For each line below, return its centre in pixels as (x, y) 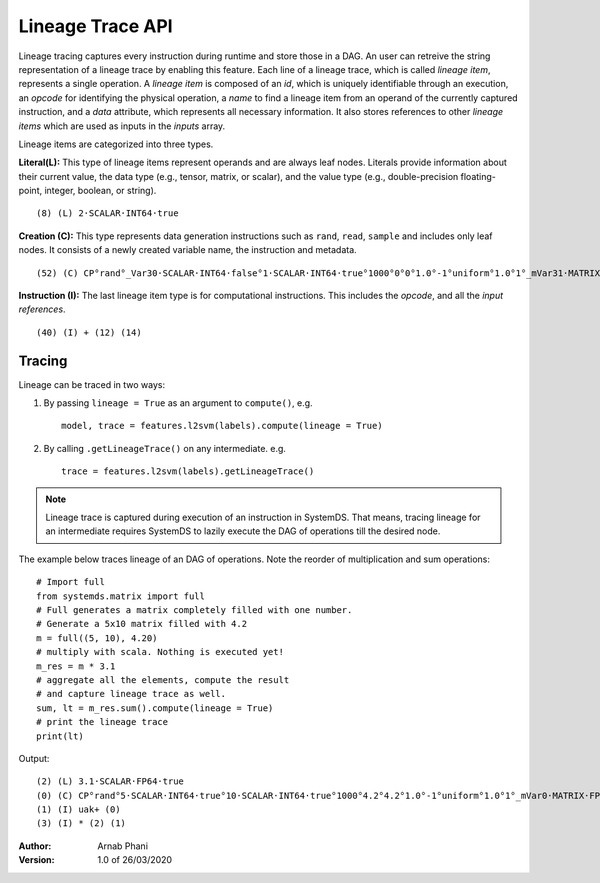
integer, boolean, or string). (100, 191)
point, (30, 191)
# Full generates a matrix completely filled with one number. (194, 610)
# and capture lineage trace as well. (131, 694)
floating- (478, 176)
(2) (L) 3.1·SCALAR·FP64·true (110, 781)
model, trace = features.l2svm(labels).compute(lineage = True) (222, 426)
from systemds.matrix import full (120, 596)
